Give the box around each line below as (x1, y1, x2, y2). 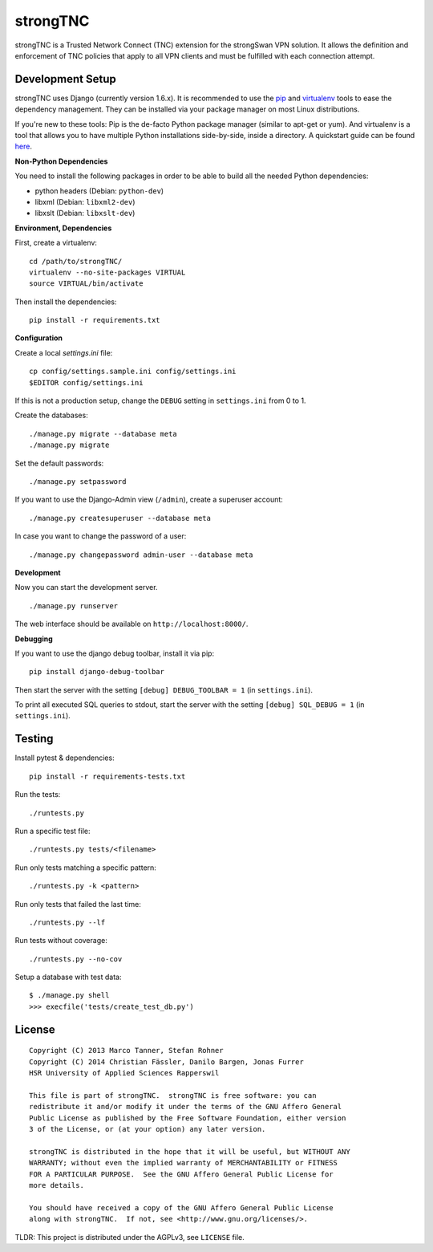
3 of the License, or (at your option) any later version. (29, 1124, 266, 1133)
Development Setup (14, 72, 116, 86)
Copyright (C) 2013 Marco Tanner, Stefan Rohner (29, 1046, 224, 1055)
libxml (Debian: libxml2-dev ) (34, 197, 136, 206)
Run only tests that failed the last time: (14, 899, 142, 909)
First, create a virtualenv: (14, 238, 98, 248)
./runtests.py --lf (29, 917, 106, 927)
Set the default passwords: (14, 458, 104, 468)
